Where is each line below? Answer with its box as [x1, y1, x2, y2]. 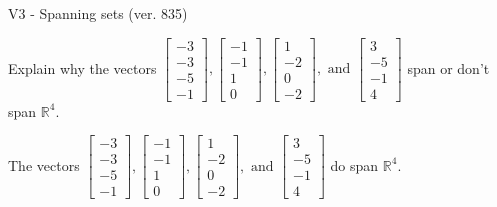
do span [330, 154, 379, 175]
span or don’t [407, 57, 490, 78]
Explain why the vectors [8, 57, 157, 78]
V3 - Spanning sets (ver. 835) [8, 3, 188, 23]
